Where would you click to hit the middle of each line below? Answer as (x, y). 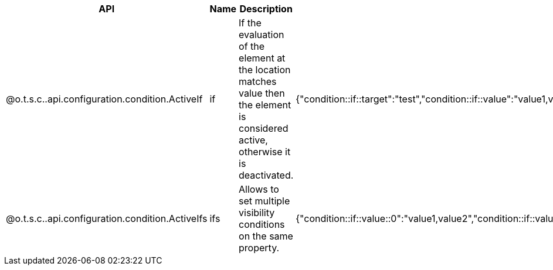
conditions (262, 224)
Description (266, 9)
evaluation (262, 35)
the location (265, 70)
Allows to (259, 189)
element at (262, 58)
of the (252, 46)
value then (262, 93)
